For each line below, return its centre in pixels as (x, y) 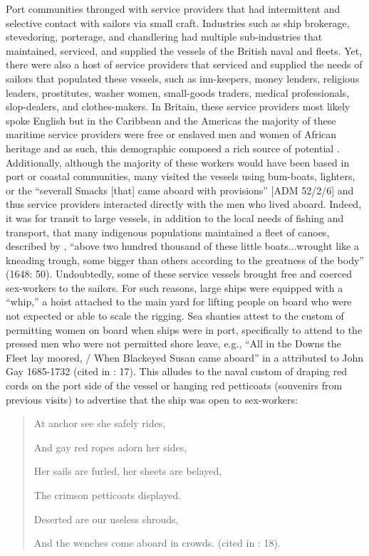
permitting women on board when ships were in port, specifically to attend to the (184, 329)
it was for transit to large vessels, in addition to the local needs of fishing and (175, 217)
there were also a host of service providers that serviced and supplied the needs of (184, 64)
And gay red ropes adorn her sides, (110, 447)
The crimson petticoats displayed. (108, 495)
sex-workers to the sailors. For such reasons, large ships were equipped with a (175, 287)
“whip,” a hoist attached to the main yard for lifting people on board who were (179, 301)
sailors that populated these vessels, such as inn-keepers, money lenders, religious (183, 78)
